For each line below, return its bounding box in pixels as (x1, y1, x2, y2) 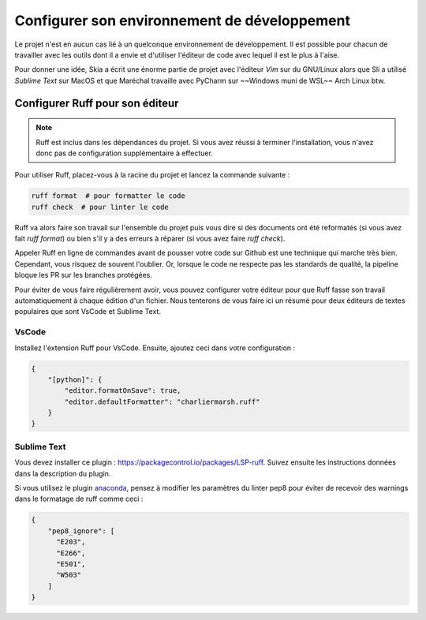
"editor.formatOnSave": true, (64, 387, 181, 395)
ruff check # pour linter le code (31, 202, 169, 211)
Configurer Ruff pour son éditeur (14, 96, 179, 110)
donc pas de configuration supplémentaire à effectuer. (35, 148, 213, 158)
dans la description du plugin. (14, 469, 111, 478)
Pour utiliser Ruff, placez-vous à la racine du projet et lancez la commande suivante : (14, 170, 290, 180)
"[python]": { (47, 375, 103, 384)
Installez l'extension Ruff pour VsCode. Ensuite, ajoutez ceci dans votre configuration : (14, 343, 296, 353)
